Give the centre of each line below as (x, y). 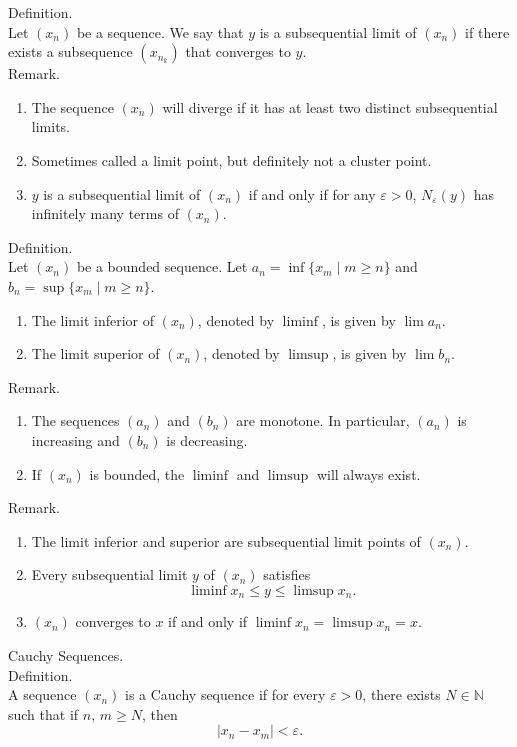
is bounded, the (137, 473)
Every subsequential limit (109, 574)
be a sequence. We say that (160, 31)
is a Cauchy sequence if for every (225, 694)
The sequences (75, 420)
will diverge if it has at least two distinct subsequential (330, 106)
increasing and (75, 439)
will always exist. (368, 473)
